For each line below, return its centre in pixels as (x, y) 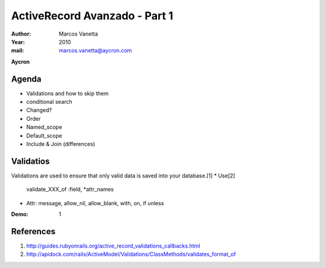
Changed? (39, 110)
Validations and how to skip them (67, 93)
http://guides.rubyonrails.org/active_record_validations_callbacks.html (113, 246)
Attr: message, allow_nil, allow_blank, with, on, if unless (95, 203)
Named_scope (44, 127)
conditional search (49, 102)
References (33, 231)
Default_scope (44, 135)
